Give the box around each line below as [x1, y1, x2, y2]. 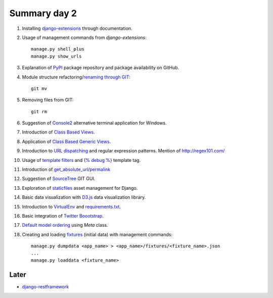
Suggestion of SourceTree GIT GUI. [22, 176, 96, 182]
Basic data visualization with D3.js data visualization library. [22, 194, 146, 200]
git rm [31, 109, 48, 114]
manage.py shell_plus [31, 46, 84, 52]
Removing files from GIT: [22, 97, 74, 103]
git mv [31, 86, 48, 91]
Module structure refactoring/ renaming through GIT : [22, 74, 131, 80]
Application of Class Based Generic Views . [22, 138, 111, 144]
